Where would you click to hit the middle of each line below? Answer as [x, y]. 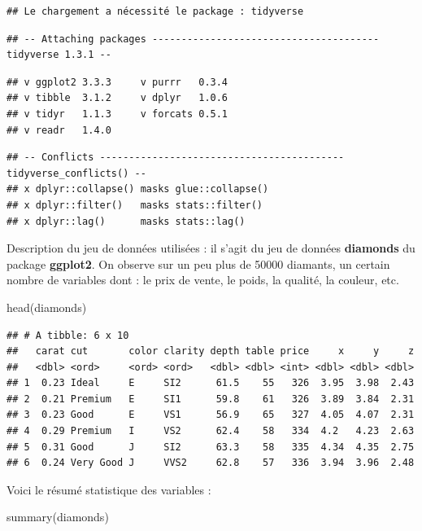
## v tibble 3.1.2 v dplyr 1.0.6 [117, 98]
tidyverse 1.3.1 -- [59, 55]
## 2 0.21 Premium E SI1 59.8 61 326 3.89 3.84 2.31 [211, 399]
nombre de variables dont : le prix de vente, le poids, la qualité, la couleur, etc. [203, 280]
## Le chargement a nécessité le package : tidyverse [155, 11]
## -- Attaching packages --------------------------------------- [193, 39]
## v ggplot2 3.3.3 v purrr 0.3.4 [117, 82]
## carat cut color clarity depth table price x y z [211, 351]
